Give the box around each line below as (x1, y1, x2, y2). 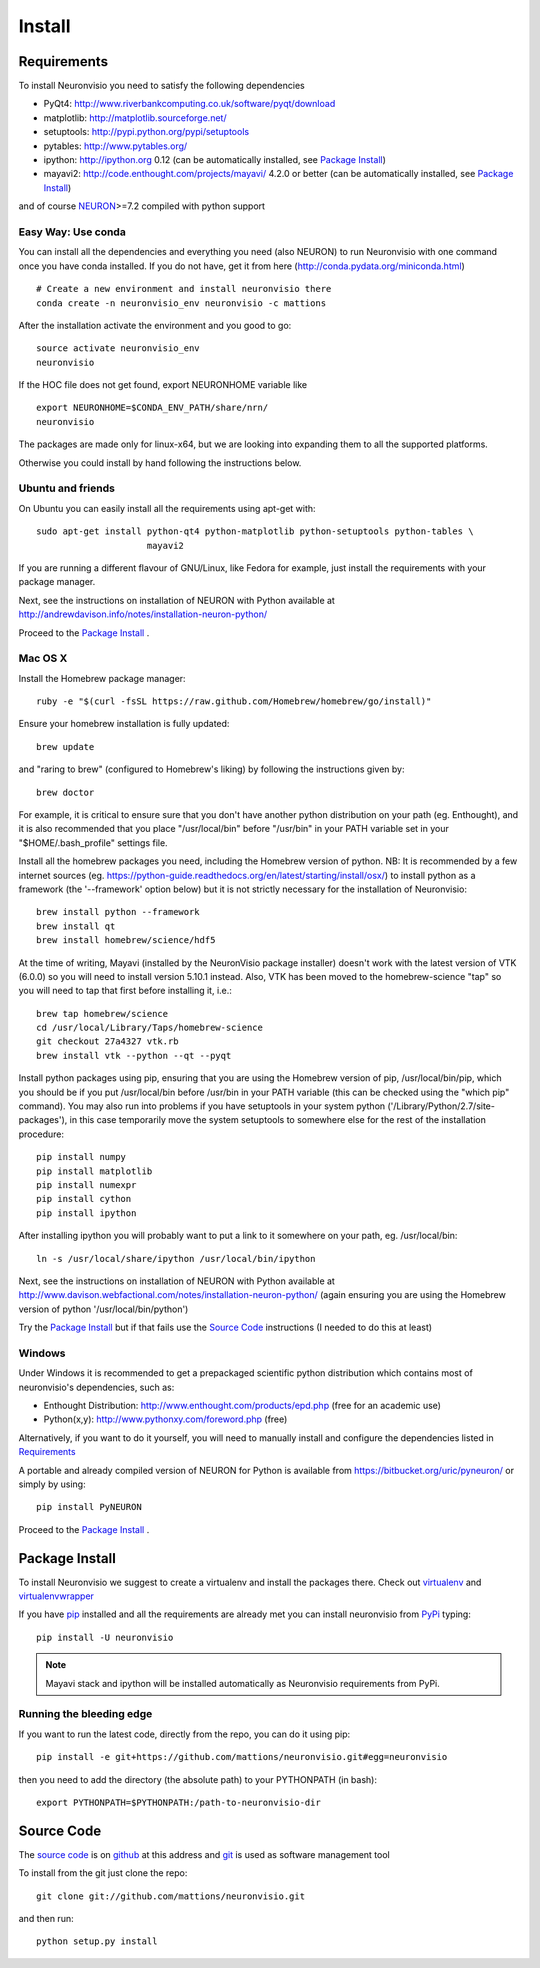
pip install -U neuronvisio (36, 1631, 174, 1643)
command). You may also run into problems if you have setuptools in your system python (18, 1100, 386, 1112)
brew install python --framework (36, 906, 200, 918)
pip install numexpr (36, 1179, 137, 1190)
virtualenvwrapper (18, 1590, 95, 1602)
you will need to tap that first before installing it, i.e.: (18, 985, 232, 997)
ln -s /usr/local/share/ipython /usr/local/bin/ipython (36, 1253, 316, 1264)
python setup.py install (36, 1936, 158, 1947)
